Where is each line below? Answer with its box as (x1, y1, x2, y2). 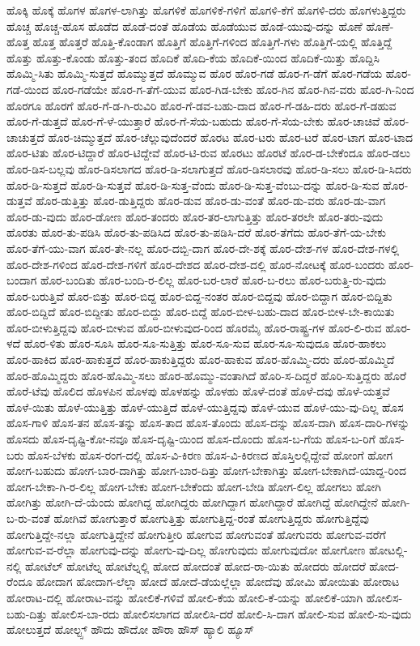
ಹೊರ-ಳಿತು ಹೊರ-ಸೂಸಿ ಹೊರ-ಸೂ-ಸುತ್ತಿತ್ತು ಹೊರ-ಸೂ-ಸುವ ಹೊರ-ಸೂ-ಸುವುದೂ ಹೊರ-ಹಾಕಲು (23, 335, 387, 352)
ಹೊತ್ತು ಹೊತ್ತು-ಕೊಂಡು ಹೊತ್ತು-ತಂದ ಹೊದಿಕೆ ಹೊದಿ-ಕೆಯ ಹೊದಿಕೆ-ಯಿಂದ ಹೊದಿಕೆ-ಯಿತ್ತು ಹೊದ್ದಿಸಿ (6, 49, 380, 66)
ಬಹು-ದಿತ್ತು (6, 605, 48, 622)
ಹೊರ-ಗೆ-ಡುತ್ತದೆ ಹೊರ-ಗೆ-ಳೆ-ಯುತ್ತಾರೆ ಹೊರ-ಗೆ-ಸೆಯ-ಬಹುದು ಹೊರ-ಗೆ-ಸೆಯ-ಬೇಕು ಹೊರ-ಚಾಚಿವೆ (6, 113, 380, 130)
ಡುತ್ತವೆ (6, 192, 32, 209)
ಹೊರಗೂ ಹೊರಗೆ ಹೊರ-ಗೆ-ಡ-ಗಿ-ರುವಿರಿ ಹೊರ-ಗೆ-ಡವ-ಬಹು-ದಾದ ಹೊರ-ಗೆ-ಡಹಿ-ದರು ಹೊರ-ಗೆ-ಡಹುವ (6, 96, 397, 113)
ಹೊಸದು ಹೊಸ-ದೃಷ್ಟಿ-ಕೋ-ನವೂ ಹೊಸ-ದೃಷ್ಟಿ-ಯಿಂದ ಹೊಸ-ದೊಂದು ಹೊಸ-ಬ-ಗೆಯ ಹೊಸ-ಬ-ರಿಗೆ (6, 430, 375, 447)
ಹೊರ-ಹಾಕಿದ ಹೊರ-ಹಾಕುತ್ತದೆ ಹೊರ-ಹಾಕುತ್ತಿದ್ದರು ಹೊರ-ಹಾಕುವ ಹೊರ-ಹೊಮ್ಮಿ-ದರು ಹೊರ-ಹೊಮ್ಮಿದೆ (6, 351, 395, 368)
